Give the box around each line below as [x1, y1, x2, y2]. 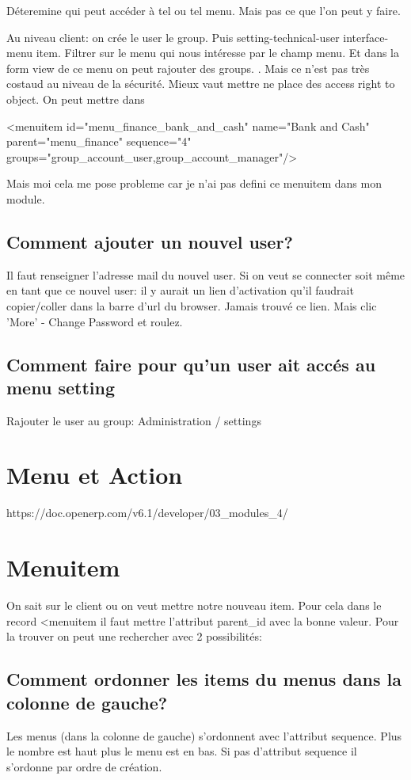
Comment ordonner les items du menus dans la [6, 667, 402, 691]
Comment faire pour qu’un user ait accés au [6, 352, 376, 376]
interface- [343, 29, 389, 45]
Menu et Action [6, 458, 183, 491]
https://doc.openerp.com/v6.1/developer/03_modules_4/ [6, 504, 288, 521]
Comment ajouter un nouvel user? [6, 229, 293, 253]
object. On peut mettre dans [6, 90, 145, 107]
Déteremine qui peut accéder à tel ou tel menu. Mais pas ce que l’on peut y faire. [6, 2, 401, 18]
